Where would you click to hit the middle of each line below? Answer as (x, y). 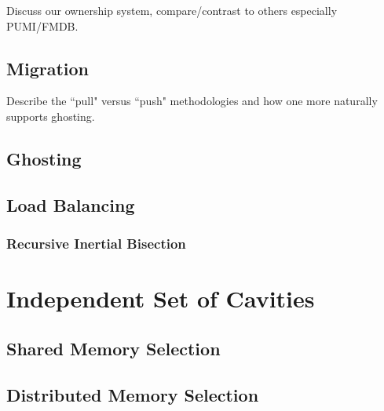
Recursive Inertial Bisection (96, 244)
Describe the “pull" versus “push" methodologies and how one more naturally (192, 101)
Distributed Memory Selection (133, 394)
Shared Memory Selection (113, 348)
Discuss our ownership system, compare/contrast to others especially (172, 10)
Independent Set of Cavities (161, 298)
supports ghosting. (51, 116)
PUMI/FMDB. (42, 25)
